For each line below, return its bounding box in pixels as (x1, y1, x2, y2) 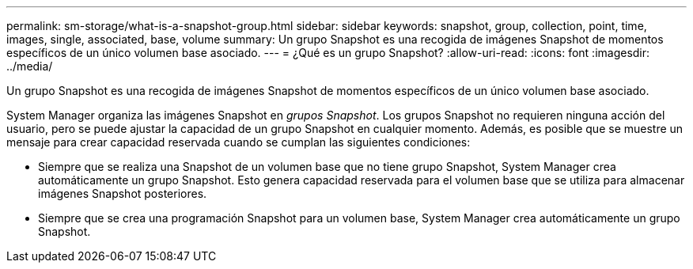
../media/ (6, 59, 53, 73)
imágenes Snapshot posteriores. (38, 187, 207, 200)
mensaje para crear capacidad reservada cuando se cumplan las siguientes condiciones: (6, 135, 471, 149)
